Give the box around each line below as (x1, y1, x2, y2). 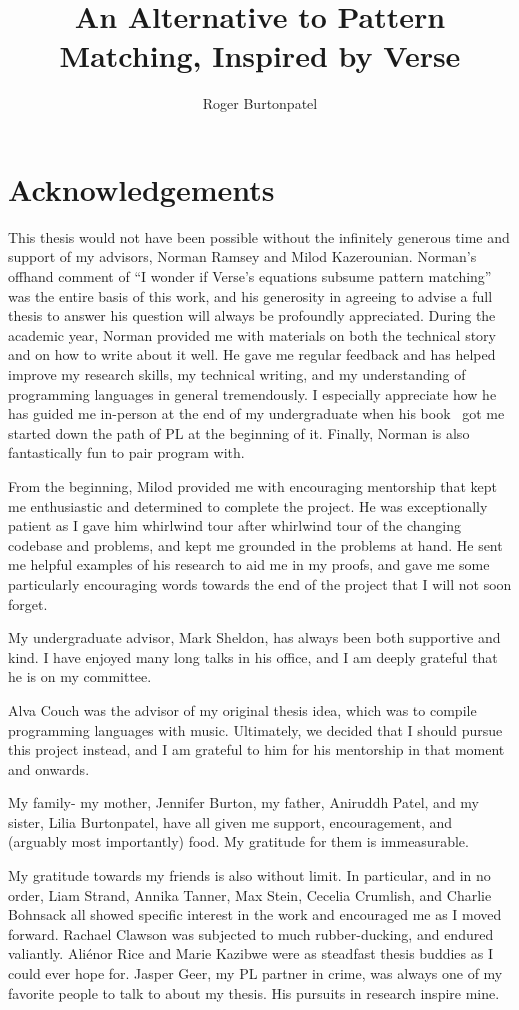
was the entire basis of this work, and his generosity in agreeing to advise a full (8, 285, 493, 306)
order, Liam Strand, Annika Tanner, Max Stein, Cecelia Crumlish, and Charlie (8, 884, 492, 905)
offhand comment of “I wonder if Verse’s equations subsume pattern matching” (8, 266, 492, 287)
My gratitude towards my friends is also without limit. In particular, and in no (8, 865, 491, 886)
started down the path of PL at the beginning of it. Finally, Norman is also (8, 422, 470, 443)
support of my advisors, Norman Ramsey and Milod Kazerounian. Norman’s (8, 246, 477, 267)
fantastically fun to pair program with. (8, 442, 245, 463)
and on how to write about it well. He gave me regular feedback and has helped (8, 344, 496, 365)
